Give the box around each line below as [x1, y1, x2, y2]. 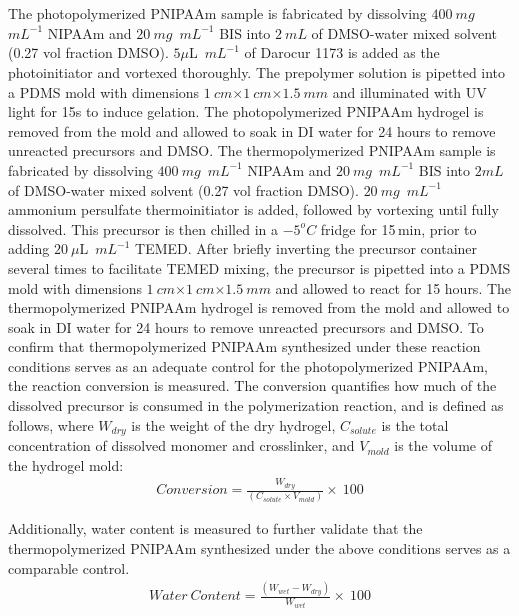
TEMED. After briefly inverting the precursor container [135, 238, 478, 259]
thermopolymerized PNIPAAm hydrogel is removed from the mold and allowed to [8, 297, 510, 318]
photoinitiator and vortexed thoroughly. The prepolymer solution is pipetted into [8, 61, 506, 82]
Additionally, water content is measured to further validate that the [8, 518, 423, 539]
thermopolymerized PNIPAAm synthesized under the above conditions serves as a [8, 537, 511, 558]
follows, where [8, 414, 94, 435]
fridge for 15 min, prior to [320, 218, 477, 239]
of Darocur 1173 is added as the [244, 42, 440, 63]
